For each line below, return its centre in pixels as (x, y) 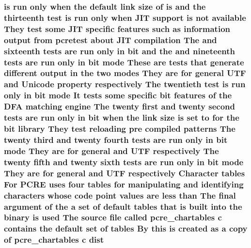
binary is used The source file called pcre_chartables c (113, 217)
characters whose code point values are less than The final (120, 195)
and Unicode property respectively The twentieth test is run (125, 84)
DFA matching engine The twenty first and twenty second (119, 106)
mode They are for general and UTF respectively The (111, 150)
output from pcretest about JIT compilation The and (110, 39)
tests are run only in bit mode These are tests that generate (124, 62)
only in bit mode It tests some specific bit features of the (118, 95)
